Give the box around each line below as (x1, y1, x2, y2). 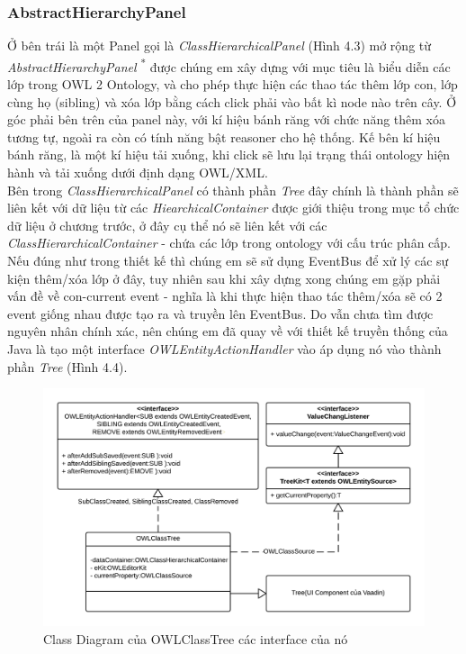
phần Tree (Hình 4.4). (7, 357, 128, 376)
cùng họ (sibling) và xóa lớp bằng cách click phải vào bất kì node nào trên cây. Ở (7, 92, 457, 111)
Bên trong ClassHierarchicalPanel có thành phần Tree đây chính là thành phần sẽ (7, 180, 459, 199)
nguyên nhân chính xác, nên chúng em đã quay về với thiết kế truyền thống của (7, 322, 448, 341)
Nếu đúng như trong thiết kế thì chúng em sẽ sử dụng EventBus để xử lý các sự (7, 251, 449, 269)
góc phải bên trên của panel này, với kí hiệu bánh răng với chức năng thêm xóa (7, 110, 446, 129)
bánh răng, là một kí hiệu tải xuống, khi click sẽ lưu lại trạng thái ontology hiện (7, 145, 451, 164)
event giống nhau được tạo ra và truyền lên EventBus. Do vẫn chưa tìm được (7, 304, 434, 322)
